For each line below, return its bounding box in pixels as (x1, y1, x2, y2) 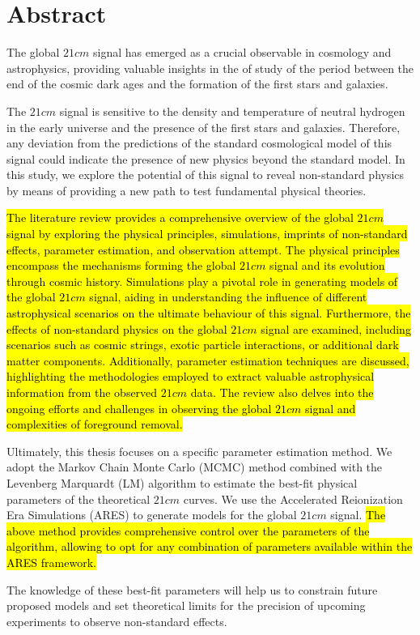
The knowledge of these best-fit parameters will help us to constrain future (6, 581, 378, 598)
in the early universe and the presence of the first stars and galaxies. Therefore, (6, 118, 401, 135)
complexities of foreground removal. (6, 416, 183, 433)
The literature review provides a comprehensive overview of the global (6, 209, 354, 226)
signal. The (330, 506, 386, 523)
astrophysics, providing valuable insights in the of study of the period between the (6, 59, 414, 76)
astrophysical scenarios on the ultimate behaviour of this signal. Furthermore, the (6, 305, 411, 322)
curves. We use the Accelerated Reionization (183, 490, 403, 507)
